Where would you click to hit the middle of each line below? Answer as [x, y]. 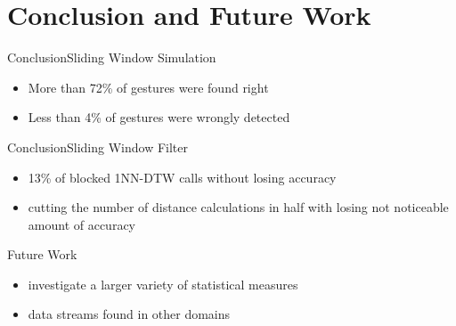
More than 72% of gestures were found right [148, 87]
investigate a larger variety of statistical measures [163, 284]
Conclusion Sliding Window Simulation [112, 57]
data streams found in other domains [129, 314]
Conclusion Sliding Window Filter [98, 147]
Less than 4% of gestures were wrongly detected [159, 117]
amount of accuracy [82, 224]
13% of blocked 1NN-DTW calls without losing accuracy [182, 177]
